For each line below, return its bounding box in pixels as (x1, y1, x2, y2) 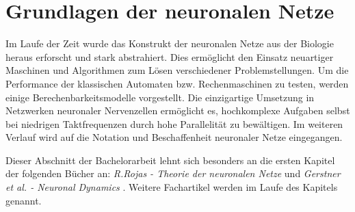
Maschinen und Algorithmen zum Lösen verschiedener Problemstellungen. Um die (5, 63, 349, 77)
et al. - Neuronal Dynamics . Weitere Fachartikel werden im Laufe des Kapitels (5, 180, 338, 194)
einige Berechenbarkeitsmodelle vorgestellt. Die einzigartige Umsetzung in (5, 90, 315, 104)
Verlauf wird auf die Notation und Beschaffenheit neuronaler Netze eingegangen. (5, 130, 343, 144)
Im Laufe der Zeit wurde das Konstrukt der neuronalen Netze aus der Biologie (5, 36, 334, 51)
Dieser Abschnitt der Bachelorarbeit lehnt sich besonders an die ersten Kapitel (5, 153, 335, 167)
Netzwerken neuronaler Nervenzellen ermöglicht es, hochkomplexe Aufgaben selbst (5, 103, 350, 118)
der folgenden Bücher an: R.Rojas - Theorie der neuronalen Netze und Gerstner (5, 166, 341, 181)
